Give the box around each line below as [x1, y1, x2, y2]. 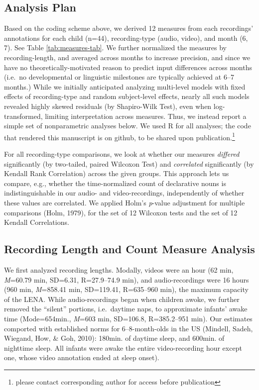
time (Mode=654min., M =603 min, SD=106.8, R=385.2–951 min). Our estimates [4, 313, 253, 323]
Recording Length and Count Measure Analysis [4, 241, 255, 257]
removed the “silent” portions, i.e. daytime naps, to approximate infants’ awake [4, 303, 248, 314]
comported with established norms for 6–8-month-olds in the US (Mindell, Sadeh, [4, 323, 253, 333]
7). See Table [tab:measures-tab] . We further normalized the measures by [4, 42, 227, 53]
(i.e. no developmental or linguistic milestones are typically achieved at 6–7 [4, 72, 234, 82]
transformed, [4, 110, 43, 121]
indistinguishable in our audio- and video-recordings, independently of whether [4, 188, 245, 198]
